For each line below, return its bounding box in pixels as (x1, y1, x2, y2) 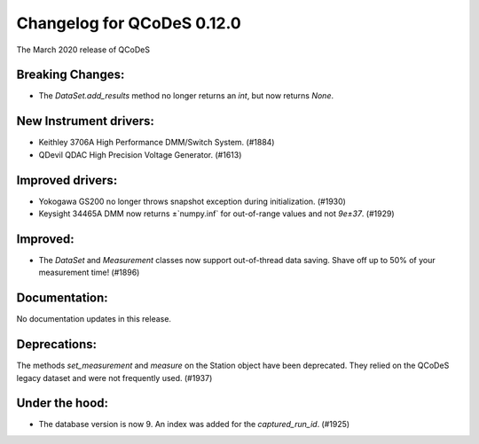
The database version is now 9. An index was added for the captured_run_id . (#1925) (38, 419, 350, 430)
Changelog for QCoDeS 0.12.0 (16, 13, 241, 33)
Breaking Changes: (16, 67, 125, 82)
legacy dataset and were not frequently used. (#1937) (16, 372, 213, 383)
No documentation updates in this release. (16, 314, 172, 324)
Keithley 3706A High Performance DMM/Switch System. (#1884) (38, 137, 275, 148)
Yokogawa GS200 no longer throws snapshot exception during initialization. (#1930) (38, 196, 346, 206)
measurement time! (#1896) (38, 267, 140, 278)
